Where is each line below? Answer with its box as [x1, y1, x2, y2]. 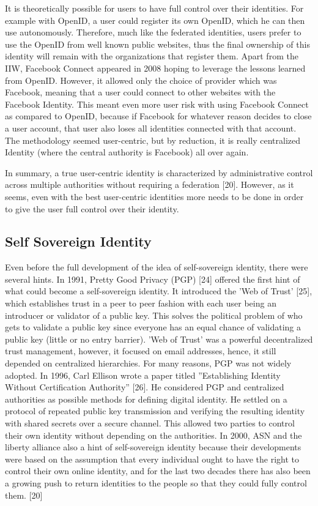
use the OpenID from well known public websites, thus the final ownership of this [5, 37, 310, 50]
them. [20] [5, 488, 43, 501]
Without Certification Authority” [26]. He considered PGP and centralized [5, 381, 284, 393]
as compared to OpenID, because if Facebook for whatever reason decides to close [5, 110, 312, 122]
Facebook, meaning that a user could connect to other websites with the [5, 86, 276, 99]
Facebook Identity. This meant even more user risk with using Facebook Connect [5, 97, 309, 110]
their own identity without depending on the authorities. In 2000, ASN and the [5, 428, 302, 441]
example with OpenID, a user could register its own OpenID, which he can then [5, 13, 305, 26]
